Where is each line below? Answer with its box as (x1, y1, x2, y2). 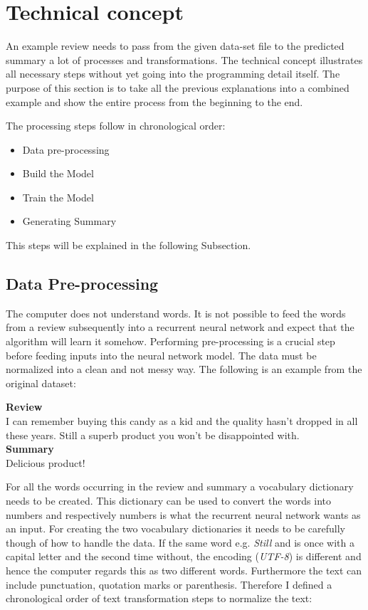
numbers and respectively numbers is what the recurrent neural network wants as (6, 507, 361, 522)
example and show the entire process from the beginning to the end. (6, 94, 303, 109)
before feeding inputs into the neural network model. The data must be (6, 347, 317, 362)
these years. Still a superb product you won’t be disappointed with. (6, 427, 300, 442)
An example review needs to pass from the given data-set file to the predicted (6, 38, 345, 53)
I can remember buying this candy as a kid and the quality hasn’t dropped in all (6, 414, 358, 428)
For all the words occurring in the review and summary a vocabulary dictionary (6, 479, 354, 494)
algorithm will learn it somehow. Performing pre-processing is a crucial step (6, 334, 335, 349)
